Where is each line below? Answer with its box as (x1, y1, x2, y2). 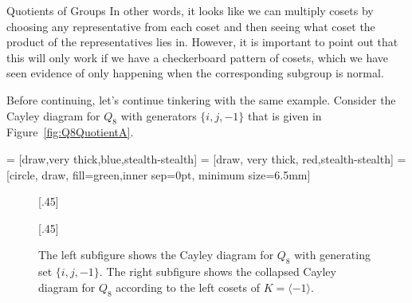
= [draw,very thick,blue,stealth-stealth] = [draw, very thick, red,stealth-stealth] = (6, 150, 406, 167)
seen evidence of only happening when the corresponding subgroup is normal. (6, 65, 384, 81)
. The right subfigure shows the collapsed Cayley (99, 263, 336, 280)
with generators (120, 107, 197, 124)
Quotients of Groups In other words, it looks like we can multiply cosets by (6, 2, 374, 18)
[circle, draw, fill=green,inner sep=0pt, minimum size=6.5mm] (6, 166, 311, 183)
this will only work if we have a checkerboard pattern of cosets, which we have (6, 49, 389, 65)
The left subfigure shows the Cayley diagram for (38, 246, 274, 263)
